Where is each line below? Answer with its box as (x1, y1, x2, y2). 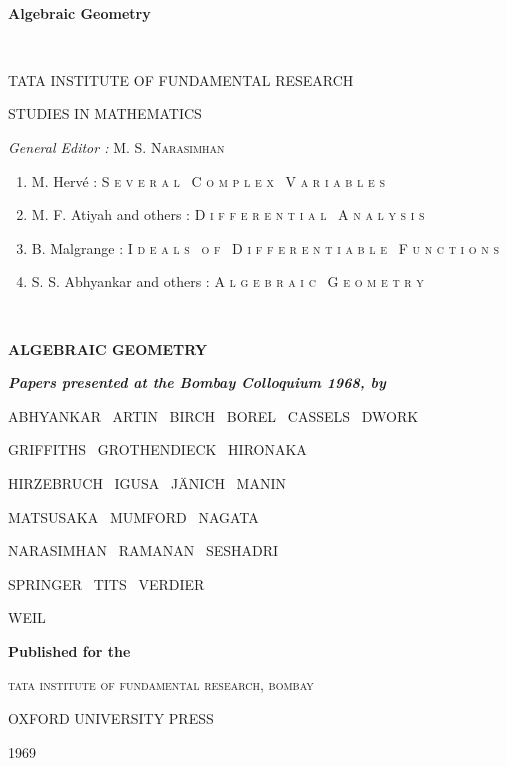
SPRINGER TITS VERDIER (8, 573, 205, 594)
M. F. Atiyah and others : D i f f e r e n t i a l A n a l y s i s (31, 204, 425, 225)
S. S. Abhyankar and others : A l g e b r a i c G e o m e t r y (31, 271, 424, 292)
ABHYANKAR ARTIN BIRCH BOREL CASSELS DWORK (8, 405, 419, 426)
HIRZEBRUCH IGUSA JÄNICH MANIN (8, 472, 286, 493)
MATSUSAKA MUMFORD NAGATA (8, 506, 259, 527)
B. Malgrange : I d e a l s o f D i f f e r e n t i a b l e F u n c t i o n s (31, 237, 500, 258)
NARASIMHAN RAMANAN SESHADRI (8, 540, 279, 561)
